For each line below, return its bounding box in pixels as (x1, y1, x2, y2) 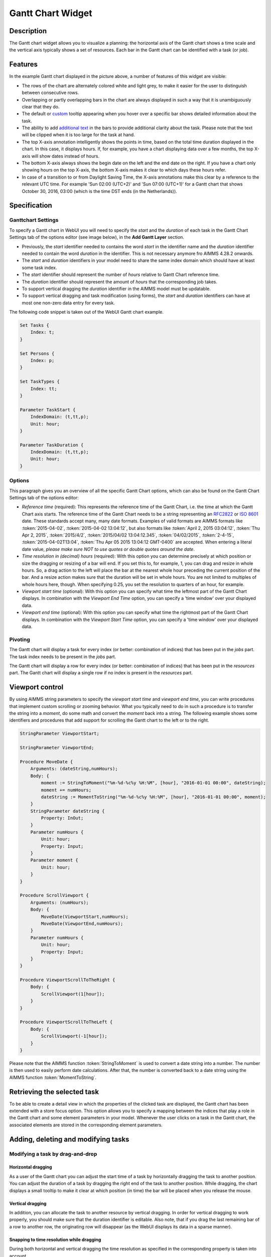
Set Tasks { (20, 322, 50, 328)
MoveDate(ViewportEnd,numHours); (41, 921, 123, 926)
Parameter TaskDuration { (20, 442, 84, 447)
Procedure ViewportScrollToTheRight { (20, 977, 115, 983)
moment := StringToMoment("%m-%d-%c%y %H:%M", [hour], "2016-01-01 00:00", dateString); (41, 780, 266, 786)
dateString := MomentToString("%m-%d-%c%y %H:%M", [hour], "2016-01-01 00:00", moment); (41, 794, 266, 799)
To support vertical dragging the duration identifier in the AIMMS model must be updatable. (22, 286, 211, 292)
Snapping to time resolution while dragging (9, 1236, 101, 1242)
